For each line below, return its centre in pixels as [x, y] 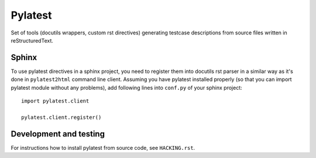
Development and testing [58, 134]
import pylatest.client [55, 101]
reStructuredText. [32, 40]
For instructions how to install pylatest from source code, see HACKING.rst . [103, 148]
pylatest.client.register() [61, 117]
